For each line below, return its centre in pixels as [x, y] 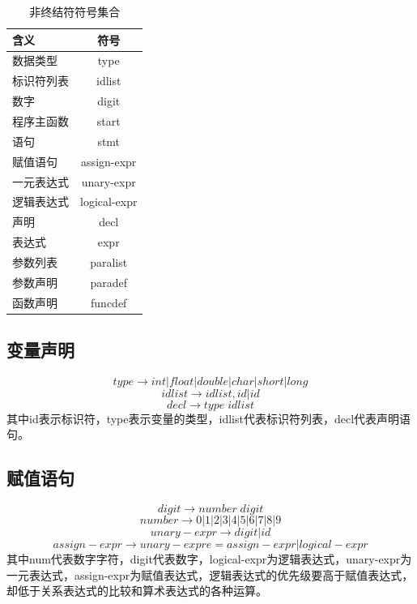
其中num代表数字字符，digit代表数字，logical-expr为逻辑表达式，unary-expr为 [209, 559]
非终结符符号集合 [75, 11]
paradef [109, 282]
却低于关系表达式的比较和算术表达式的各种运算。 [137, 591]
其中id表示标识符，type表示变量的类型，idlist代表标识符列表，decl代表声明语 [209, 418]
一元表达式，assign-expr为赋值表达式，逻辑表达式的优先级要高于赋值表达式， [210, 574]
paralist [109, 261]
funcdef [109, 302]
